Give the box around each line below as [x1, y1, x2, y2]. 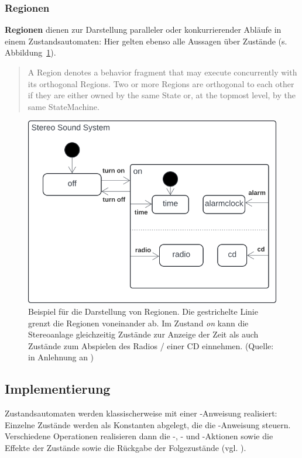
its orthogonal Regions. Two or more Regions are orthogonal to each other [28, 77, 294, 89]
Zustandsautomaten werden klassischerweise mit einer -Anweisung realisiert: [5, 407, 277, 419]
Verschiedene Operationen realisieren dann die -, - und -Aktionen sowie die [5, 430, 273, 442]
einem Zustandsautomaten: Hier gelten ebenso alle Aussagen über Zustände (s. [5, 35, 287, 47]
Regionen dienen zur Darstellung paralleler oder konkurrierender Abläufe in [5, 23, 282, 36]
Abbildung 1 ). [5, 46, 56, 58]
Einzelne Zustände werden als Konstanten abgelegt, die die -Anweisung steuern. [5, 418, 291, 431]
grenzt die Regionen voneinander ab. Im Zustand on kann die [28, 316, 249, 329]
